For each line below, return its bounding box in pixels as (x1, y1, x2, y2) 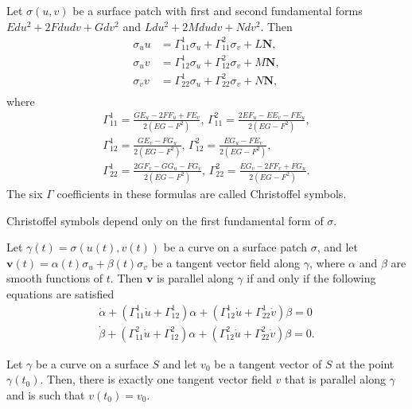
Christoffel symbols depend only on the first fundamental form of (6, 212, 324, 228)
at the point (336, 355, 395, 372)
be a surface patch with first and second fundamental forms (72, 2, 363, 18)
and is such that (6, 386, 85, 403)
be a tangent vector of (214, 355, 322, 372)
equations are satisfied (6, 285, 115, 302)
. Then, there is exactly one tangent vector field (40, 371, 272, 388)
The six (6, 185, 43, 201)
